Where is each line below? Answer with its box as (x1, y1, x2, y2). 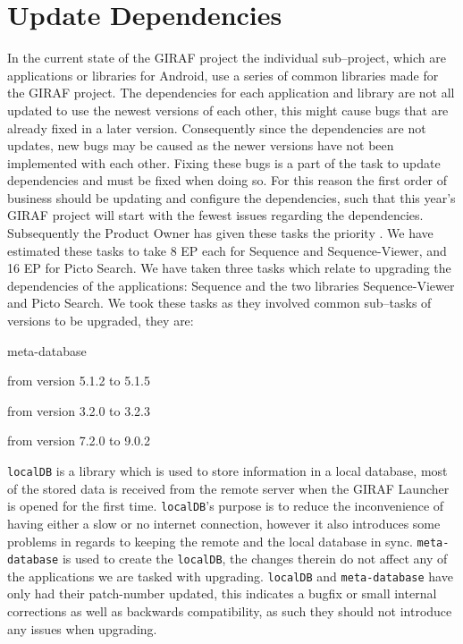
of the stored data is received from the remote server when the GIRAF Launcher (7, 479, 450, 497)
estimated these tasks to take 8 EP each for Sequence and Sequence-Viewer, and (7, 241, 447, 259)
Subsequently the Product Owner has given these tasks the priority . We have (7, 224, 434, 242)
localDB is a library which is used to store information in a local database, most (7, 462, 448, 479)
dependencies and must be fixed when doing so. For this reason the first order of (7, 171, 448, 190)
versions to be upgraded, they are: (7, 311, 194, 330)
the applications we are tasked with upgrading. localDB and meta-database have (7, 566, 453, 585)
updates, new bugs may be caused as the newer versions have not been (7, 136, 394, 155)
